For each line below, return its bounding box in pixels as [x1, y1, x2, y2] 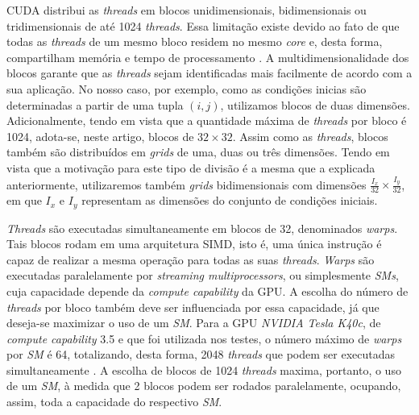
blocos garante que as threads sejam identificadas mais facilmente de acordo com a [6, 64, 413, 81]
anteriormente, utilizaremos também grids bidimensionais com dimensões [6, 176, 367, 193]
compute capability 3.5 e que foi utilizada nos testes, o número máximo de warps [6, 330, 402, 347]
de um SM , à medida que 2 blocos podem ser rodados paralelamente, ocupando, [6, 377, 401, 394]
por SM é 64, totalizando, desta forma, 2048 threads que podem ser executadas [6, 346, 395, 363]
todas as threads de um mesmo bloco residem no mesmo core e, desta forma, [6, 33, 383, 50]
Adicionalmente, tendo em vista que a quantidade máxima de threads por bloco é [6, 112, 407, 129]
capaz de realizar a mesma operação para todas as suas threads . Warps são [6, 251, 375, 268]
